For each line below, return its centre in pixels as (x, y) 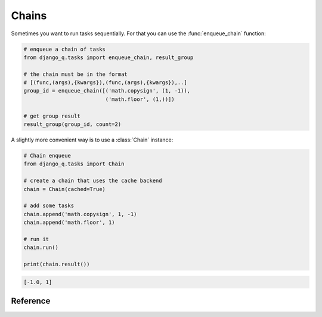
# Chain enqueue (47, 156)
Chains (29, 16)
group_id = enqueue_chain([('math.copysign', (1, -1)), (107, 91)
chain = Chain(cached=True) (64, 189)
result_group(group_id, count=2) (72, 124)
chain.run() (41, 247)
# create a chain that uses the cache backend (93, 181)
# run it (36, 239)
